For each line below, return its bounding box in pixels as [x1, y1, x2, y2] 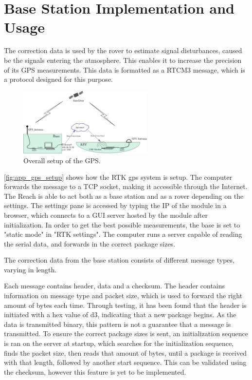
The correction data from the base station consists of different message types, [4, 255, 234, 265]
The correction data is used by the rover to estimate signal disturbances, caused [4, 45, 242, 56]
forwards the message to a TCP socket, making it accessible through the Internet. [4, 181, 248, 191]
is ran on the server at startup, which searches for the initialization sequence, [4, 338, 234, 348]
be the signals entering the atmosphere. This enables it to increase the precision [4, 55, 242, 65]
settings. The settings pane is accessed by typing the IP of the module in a [4, 200, 227, 210]
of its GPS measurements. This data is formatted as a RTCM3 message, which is [4, 64, 245, 75]
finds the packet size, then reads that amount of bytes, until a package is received [4, 347, 247, 358]
